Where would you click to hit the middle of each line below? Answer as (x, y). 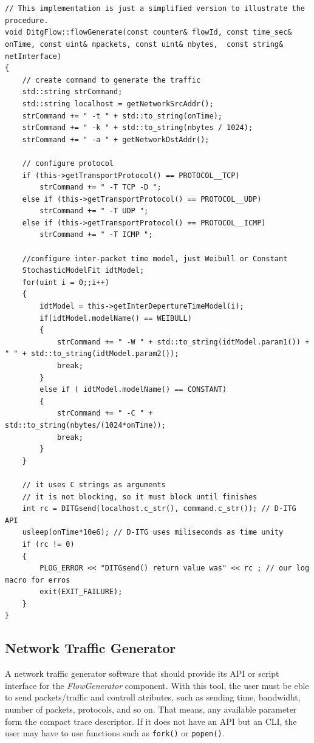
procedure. (27, 20)
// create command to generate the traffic (111, 80)
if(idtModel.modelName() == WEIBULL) (116, 318)
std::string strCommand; (72, 92)
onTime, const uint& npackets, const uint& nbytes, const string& (144, 44)
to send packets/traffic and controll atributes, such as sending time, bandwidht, (153, 697)
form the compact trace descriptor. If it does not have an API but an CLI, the (151, 721)
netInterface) (33, 56)
